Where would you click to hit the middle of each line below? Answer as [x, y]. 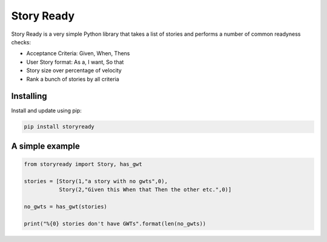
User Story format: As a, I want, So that [75, 62]
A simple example [45, 146]
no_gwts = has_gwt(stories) [65, 207]
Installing [29, 96]
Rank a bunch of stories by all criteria [73, 79]
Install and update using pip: [46, 111]
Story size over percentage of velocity [74, 70]
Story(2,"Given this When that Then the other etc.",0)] [145, 190]
